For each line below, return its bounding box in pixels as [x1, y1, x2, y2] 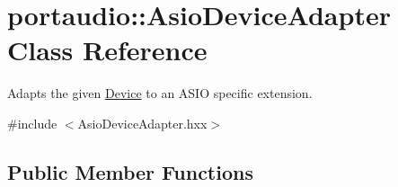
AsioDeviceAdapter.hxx [77, 113, 208, 132]
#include [7, 113, 57, 132]
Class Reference [7, 31, 208, 68]
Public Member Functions [7, 157, 253, 185]
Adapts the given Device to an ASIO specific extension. [7, 84, 313, 102]
